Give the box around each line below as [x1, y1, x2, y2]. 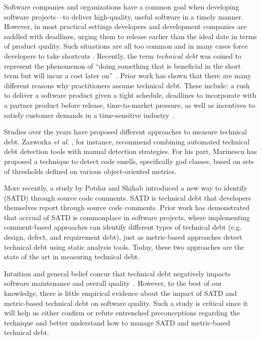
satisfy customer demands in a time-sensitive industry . [4, 109, 175, 120]
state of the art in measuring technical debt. [4, 251, 140, 262]
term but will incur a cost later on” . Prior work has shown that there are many [4, 70, 251, 81]
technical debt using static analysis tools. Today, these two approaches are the [4, 241, 244, 252]
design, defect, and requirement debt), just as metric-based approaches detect [4, 232, 242, 242]
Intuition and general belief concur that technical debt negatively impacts [4, 268, 231, 278]
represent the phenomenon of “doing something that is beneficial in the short [4, 60, 241, 71]
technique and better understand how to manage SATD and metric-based [4, 317, 230, 327]
